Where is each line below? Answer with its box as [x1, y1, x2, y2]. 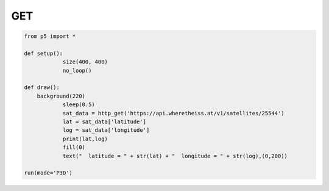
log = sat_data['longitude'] [62, 127, 150, 134]
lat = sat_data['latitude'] [62, 118, 146, 125]
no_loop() [62, 67, 92, 74]
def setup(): [24, 49, 63, 57]
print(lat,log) [62, 135, 108, 142]
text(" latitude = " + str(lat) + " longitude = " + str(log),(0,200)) [62, 153, 288, 159]
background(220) [37, 92, 85, 99]
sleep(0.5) [62, 101, 96, 108]
